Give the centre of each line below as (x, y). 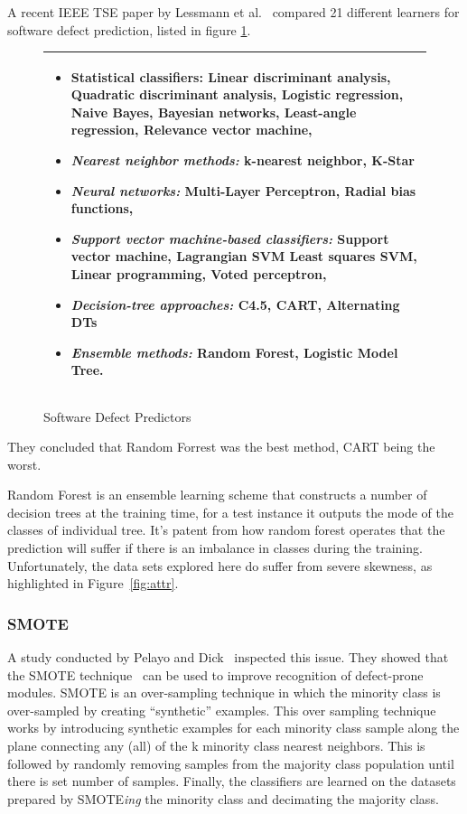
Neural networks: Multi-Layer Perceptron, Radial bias (243, 190)
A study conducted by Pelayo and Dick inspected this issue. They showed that (228, 657)
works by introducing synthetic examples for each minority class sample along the (233, 728)
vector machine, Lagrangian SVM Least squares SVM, (244, 256)
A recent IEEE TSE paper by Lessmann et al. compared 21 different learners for (233, 12)
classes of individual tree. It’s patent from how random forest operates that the (226, 530)
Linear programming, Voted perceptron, (199, 274)
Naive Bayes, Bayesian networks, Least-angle (214, 112)
